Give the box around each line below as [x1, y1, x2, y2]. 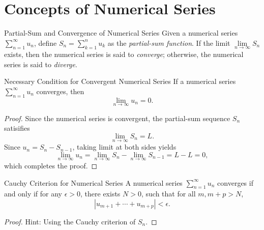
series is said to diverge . [4, 59, 77, 69]
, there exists [80, 188, 121, 199]
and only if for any [4, 188, 63, 199]
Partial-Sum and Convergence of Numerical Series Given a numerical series [4, 27, 238, 38]
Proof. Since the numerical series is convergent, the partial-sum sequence [4, 112, 230, 123]
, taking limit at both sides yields [72, 141, 177, 152]
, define [34, 37, 57, 48]
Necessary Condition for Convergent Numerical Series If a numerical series [4, 76, 236, 87]
